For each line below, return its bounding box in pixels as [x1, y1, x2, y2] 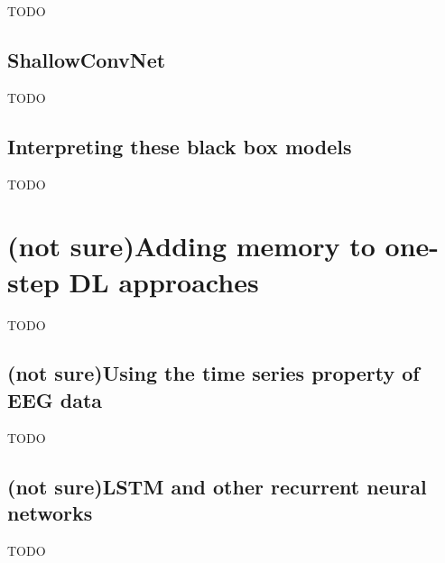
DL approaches [69, 263, 259, 300]
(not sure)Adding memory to [7, 227, 375, 264]
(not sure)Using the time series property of [7, 359, 420, 387]
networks [7, 499, 93, 527]
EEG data [7, 385, 103, 413]
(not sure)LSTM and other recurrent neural [7, 472, 427, 500]
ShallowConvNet [7, 45, 166, 73]
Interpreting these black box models [7, 132, 352, 160]
